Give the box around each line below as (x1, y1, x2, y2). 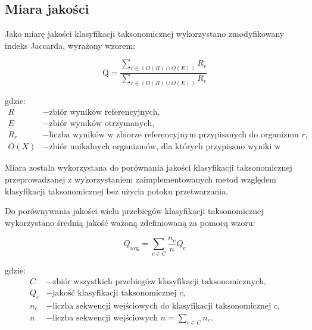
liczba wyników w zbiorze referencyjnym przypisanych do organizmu (49, 130, 299, 139)
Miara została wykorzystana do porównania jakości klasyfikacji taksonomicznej (5, 161, 292, 174)
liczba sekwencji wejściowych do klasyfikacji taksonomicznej (52, 301, 272, 310)
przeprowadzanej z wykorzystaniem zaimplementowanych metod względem (5, 172, 276, 185)
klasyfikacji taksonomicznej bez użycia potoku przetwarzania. (5, 184, 229, 197)
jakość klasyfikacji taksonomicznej (52, 288, 177, 297)
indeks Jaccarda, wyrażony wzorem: (5, 39, 135, 51)
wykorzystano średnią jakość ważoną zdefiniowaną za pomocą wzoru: (5, 216, 255, 228)
